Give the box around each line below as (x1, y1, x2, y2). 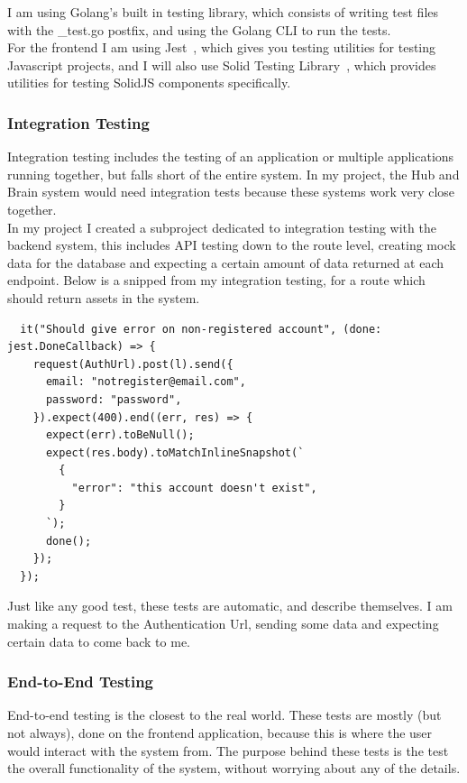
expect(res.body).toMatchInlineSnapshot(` (45, 446, 305, 459)
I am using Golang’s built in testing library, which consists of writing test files (7, 3, 439, 21)
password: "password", (45, 392, 182, 406)
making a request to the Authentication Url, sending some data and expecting (7, 614, 439, 633)
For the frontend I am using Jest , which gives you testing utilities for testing (7, 38, 436, 57)
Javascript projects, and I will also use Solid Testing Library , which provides (7, 55, 436, 74)
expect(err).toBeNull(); (45, 428, 195, 442)
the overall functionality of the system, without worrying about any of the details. (7, 759, 461, 778)
